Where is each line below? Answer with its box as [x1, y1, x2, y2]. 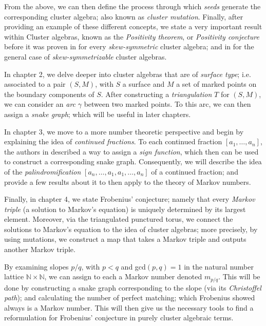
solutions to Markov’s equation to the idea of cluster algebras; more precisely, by [4, 223, 258, 234]
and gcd [121, 261, 146, 272]
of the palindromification [4, 166, 81, 177]
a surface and [122, 79, 165, 89]
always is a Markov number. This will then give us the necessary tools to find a [4, 302, 254, 313]
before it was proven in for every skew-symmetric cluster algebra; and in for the [4, 41, 254, 52]
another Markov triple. [4, 244, 75, 255]
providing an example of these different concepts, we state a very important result [4, 21, 262, 32]
